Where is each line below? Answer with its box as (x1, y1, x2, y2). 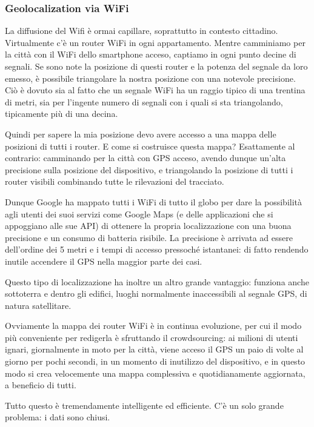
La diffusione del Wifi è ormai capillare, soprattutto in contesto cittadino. (5, 24, 278, 37)
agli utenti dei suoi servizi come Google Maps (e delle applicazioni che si (5, 207, 273, 220)
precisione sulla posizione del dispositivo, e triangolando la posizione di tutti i (5, 163, 293, 176)
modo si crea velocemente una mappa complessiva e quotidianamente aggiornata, (5, 366, 306, 379)
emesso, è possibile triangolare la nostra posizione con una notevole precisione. (5, 71, 296, 84)
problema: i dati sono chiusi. (5, 411, 110, 423)
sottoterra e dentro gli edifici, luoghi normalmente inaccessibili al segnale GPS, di (5, 287, 307, 300)
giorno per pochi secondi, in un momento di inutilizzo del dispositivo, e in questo (5, 355, 306, 368)
